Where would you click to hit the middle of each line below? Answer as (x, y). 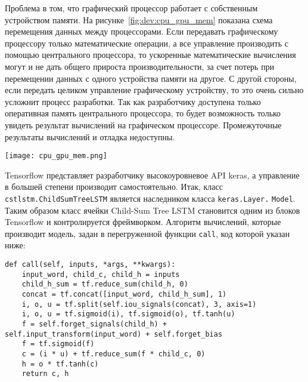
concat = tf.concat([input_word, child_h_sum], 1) (124, 295)
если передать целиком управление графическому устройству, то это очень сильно (154, 90)
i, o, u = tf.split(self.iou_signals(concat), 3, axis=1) (139, 304)
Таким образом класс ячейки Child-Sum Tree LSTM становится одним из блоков (153, 210)
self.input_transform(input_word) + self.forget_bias (114, 334)
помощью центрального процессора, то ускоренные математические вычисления (150, 55)
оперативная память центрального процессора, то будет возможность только (143, 113)
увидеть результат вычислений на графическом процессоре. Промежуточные (143, 124)
